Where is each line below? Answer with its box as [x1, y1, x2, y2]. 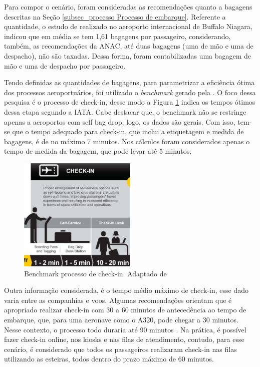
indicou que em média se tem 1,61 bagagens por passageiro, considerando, [4, 31, 231, 41]
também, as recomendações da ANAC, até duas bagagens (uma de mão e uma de [4, 41, 253, 51]
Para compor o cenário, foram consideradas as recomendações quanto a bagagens [4, 2, 252, 12]
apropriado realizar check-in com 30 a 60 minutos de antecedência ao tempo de [4, 304, 246, 315]
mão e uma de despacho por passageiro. [4, 60, 126, 71]
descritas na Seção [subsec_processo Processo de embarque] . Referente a [4, 11, 226, 22]
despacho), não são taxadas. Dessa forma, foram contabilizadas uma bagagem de [4, 50, 251, 61]
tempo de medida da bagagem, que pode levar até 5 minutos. [4, 146, 192, 156]
